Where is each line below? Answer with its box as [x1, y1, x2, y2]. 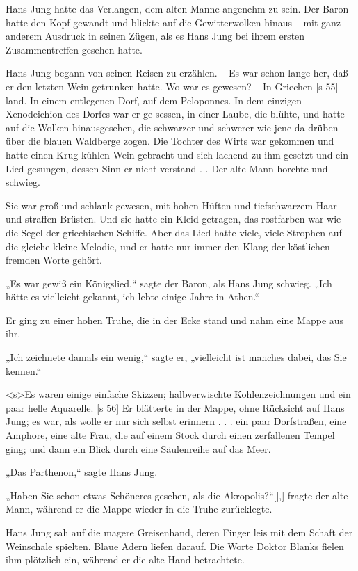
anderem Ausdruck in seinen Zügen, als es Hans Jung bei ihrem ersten [6, 29, 305, 43]
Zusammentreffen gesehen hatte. [6, 42, 143, 56]
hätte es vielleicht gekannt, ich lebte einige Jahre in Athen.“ [6, 289, 260, 304]
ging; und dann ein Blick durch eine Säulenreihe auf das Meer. [6, 441, 271, 456]
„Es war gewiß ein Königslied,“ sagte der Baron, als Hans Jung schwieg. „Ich [6, 275, 332, 290]
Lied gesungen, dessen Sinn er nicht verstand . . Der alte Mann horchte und [6, 161, 328, 175]
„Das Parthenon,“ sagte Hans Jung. [6, 465, 158, 479]
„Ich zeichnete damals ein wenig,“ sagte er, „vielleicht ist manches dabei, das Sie [6, 350, 347, 364]
